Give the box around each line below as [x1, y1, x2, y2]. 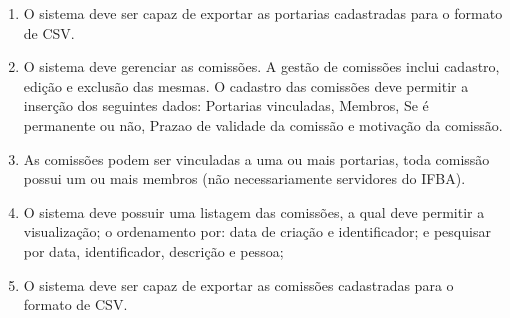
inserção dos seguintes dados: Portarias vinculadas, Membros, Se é [23, 95, 429, 116]
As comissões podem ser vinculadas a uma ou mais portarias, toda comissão [23, 148, 490, 169]
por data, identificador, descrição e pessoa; [23, 240, 284, 261]
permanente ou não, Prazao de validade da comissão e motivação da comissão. [23, 114, 503, 135]
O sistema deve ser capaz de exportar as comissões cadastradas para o [23, 274, 454, 295]
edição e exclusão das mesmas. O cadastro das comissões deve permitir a [23, 75, 469, 96]
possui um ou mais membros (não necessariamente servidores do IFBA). [23, 168, 466, 189]
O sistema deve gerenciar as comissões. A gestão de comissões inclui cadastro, [23, 56, 500, 77]
